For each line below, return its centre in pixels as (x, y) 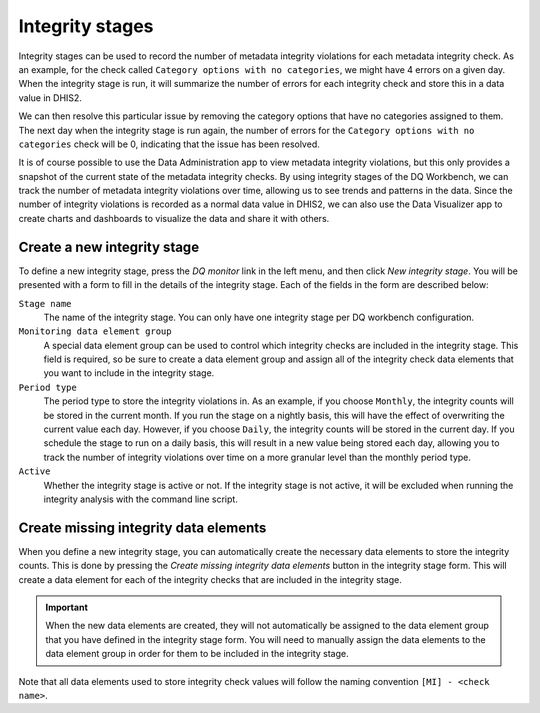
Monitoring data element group (95, 331)
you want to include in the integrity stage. (129, 373)
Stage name (45, 303)
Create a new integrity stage (109, 246)
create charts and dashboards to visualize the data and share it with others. (174, 218)
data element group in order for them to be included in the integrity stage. (197, 654)
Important (67, 607)
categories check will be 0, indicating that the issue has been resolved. (169, 144)
